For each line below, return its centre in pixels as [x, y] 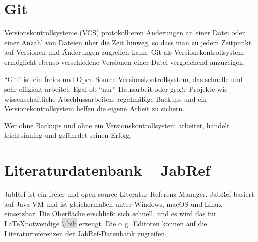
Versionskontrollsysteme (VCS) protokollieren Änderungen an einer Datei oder [125, 32]
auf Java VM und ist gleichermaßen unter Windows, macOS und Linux [113, 204]
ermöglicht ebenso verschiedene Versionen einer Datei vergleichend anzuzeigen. [125, 62]
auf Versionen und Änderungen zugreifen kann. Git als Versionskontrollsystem [124, 52]
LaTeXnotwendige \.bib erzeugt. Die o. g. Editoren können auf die [106, 223]
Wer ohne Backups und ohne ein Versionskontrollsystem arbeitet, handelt [117, 125]
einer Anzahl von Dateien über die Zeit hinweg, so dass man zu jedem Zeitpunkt [128, 42]
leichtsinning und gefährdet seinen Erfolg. [68, 135]
